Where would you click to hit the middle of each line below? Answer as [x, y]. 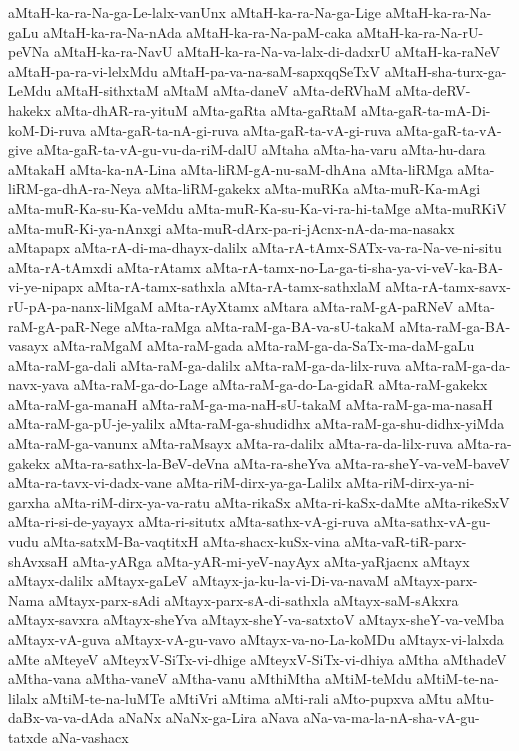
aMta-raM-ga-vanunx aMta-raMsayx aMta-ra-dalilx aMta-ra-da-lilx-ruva [230, 443]
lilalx [23, 697]
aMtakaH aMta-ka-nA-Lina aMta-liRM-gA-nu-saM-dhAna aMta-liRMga [230, 168]
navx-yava [39, 384]
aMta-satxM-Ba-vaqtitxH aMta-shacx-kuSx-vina [191, 541]
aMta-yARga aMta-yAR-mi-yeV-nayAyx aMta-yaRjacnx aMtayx [271, 560]
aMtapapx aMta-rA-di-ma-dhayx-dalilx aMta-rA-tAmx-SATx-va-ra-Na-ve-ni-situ [255, 247]
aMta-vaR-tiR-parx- [405, 541]
